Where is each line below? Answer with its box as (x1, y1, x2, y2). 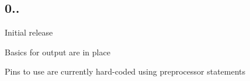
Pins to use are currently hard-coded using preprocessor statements (5, 65, 246, 78)
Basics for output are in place (5, 45, 110, 58)
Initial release (5, 26, 53, 38)
